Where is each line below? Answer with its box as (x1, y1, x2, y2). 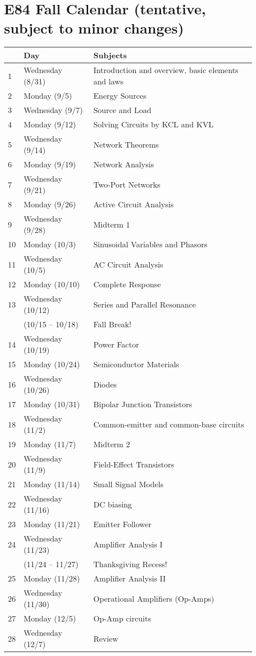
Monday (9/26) (24, 198, 76, 210)
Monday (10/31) (24, 398, 80, 410)
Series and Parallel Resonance (93, 298, 196, 310)
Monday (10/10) (24, 278, 80, 290)
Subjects (93, 49, 127, 61)
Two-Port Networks (93, 178, 160, 190)
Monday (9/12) (24, 118, 76, 130)
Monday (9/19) (24, 158, 76, 170)
